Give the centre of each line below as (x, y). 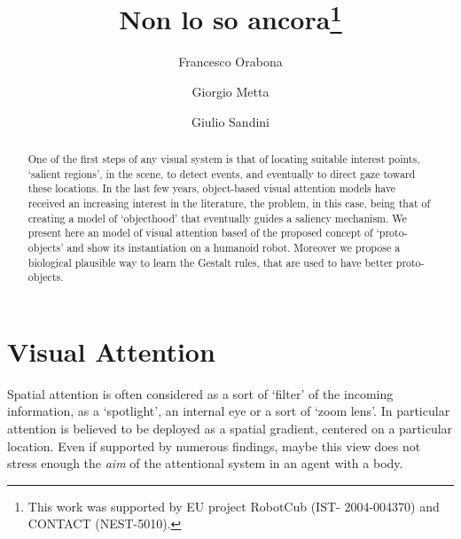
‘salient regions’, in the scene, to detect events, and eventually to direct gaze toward (222, 173)
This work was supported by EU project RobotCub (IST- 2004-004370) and (234, 506)
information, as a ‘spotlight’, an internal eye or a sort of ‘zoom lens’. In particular (229, 411)
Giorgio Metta (230, 92)
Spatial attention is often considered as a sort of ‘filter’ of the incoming (200, 393)
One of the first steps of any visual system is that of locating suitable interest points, (224, 159)
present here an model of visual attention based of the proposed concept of (200, 233)
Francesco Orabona (230, 62)
